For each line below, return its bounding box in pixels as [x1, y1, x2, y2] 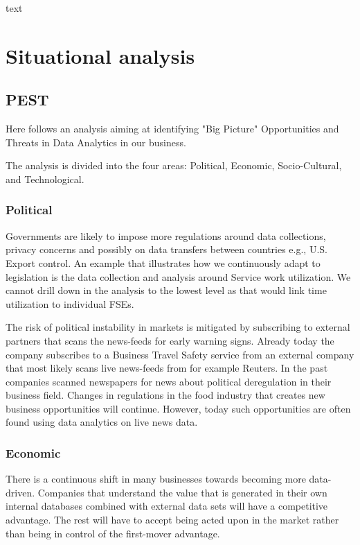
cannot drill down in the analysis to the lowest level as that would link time [6, 283, 327, 297]
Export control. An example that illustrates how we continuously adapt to [6, 255, 321, 270]
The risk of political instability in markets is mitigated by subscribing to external [6, 320, 350, 334]
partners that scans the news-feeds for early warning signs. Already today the [6, 333, 334, 347]
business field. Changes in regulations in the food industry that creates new [6, 388, 325, 402]
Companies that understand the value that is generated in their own [37, 485, 327, 499]
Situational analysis [6, 41, 195, 69]
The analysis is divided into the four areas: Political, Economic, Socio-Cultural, [6, 158, 342, 173]
